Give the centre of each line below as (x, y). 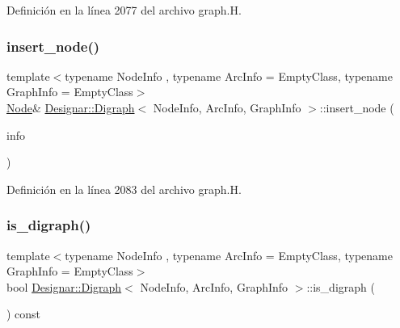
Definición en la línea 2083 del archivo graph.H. (124, 189)
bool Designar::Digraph (64, 286)
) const (24, 314)
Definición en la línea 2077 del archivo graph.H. (124, 10)
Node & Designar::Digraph (71, 107)
